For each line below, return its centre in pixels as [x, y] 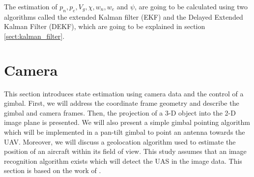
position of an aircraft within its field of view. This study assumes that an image [125, 151]
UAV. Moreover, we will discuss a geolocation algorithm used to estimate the [120, 141]
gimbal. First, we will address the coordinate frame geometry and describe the [122, 103]
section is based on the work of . [53, 170]
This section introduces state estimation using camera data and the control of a [124, 93]
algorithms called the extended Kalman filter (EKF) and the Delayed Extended [124, 16]
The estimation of [31, 6]
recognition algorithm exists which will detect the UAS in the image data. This [123, 161]
